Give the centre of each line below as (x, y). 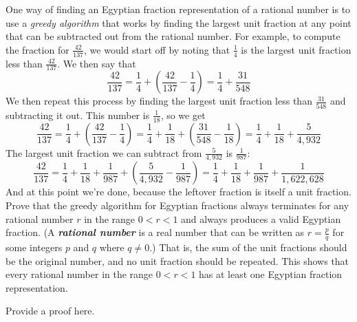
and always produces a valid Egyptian (261, 218)
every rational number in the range (79, 274)
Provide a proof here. (50, 311)
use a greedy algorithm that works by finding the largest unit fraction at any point (178, 22)
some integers (34, 247)
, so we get (183, 115)
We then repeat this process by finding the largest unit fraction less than (159, 101)
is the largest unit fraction (296, 49)
